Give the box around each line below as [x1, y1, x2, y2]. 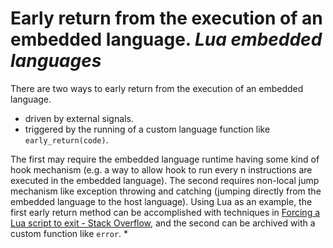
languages [10, 50, 102, 72]
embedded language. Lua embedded [10, 28, 323, 51]
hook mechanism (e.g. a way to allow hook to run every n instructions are [10, 163, 313, 176]
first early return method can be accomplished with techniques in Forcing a [10, 206, 321, 218]
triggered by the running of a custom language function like [24, 123, 271, 135]
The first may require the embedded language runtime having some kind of [10, 153, 320, 165]
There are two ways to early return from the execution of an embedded [10, 82, 304, 94]
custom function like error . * [10, 227, 129, 239]
